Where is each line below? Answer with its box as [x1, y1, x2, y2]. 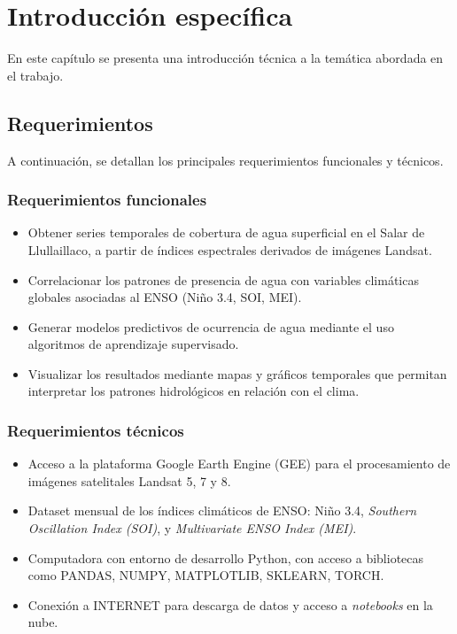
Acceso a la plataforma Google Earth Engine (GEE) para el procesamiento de [27, 454, 451, 473]
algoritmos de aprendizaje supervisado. [27, 335, 239, 353]
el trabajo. [7, 66, 64, 84]
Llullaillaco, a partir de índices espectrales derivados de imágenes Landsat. [27, 240, 432, 259]
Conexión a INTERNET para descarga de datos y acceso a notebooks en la [27, 595, 433, 614]
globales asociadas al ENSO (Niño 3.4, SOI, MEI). [27, 288, 302, 306]
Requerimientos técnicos [7, 420, 184, 441]
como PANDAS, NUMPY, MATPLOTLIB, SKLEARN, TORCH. [27, 566, 384, 584]
